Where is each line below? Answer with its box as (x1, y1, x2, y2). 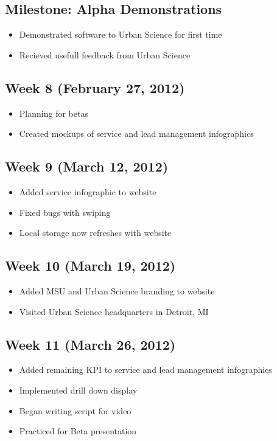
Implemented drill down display (19, 383, 138, 396)
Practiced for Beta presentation (19, 425, 137, 437)
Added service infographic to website (19, 185, 156, 198)
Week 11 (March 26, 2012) (5, 335, 176, 353)
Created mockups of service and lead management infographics (19, 127, 254, 140)
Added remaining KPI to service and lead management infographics (19, 363, 272, 376)
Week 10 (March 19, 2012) (5, 256, 176, 275)
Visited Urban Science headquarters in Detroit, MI (19, 305, 209, 318)
